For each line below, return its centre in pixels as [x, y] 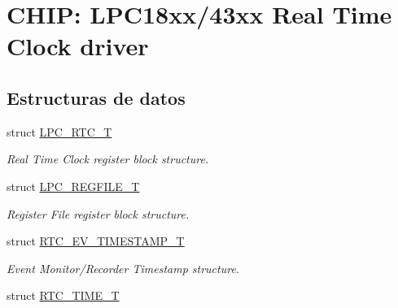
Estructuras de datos [96, 97]
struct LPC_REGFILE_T [73, 186]
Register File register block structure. [98, 213]
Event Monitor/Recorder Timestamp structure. [123, 268]
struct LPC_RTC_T [59, 131]
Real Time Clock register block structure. [108, 159]
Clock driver [78, 46]
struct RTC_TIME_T [63, 295]
